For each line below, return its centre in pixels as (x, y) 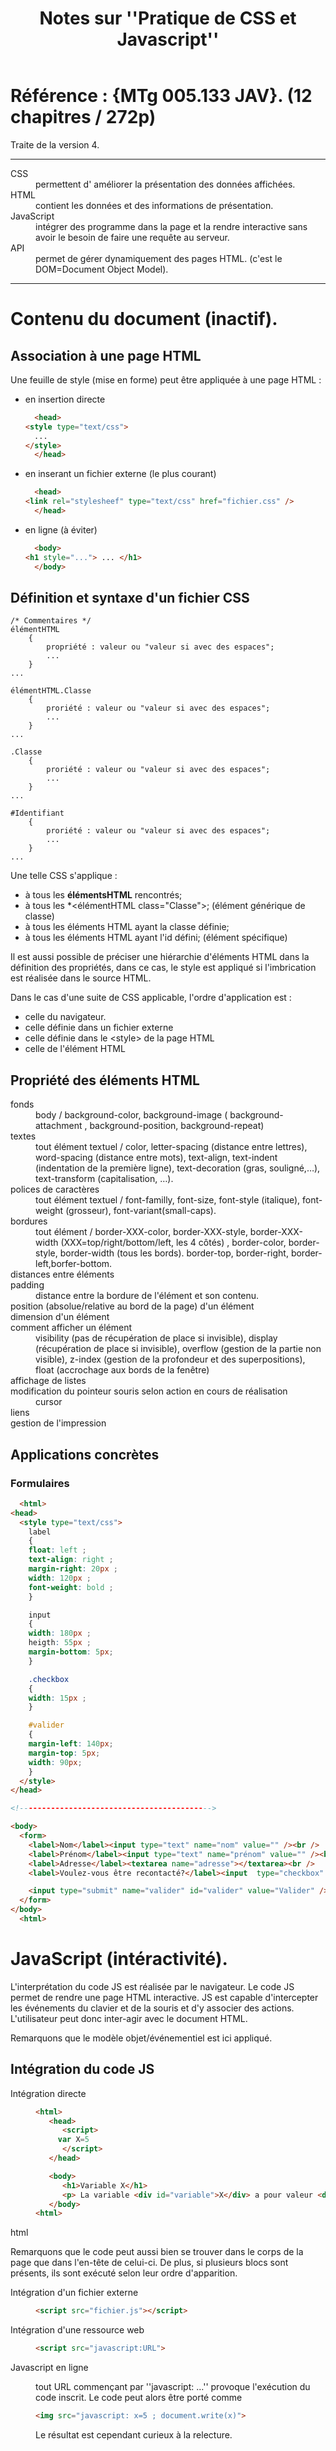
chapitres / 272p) (83, 117)
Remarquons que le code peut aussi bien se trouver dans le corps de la (157, 2252)
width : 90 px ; (55, 1762)
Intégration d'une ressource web (77, 2330)
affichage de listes (48, 1381)
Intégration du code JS (82, 2069)
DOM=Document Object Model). (102, 269)
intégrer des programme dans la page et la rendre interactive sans (171, 226)
